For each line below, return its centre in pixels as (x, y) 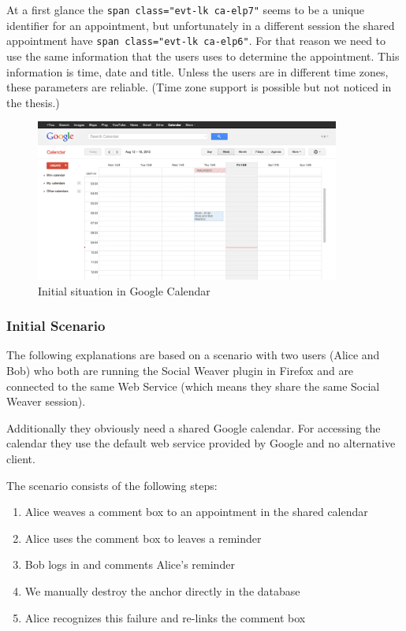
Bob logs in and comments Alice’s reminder (130, 564)
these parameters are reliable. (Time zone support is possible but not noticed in (199, 87)
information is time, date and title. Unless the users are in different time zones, (197, 71)
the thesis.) (33, 102)
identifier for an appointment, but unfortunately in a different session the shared (201, 25)
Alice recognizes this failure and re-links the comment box (165, 617)
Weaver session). (46, 401)
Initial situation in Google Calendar (124, 290)
